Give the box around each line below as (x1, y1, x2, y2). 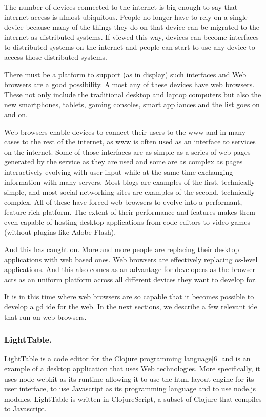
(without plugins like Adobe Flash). (4, 226, 116, 237)
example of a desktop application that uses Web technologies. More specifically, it (4, 363, 260, 374)
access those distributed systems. (4, 51, 107, 62)
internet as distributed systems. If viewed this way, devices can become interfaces (4, 31, 259, 42)
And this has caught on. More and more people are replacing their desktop (4, 244, 239, 255)
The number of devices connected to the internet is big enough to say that (4, 2, 238, 12)
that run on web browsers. (4, 311, 87, 322)
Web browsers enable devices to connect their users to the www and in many (4, 126, 246, 137)
